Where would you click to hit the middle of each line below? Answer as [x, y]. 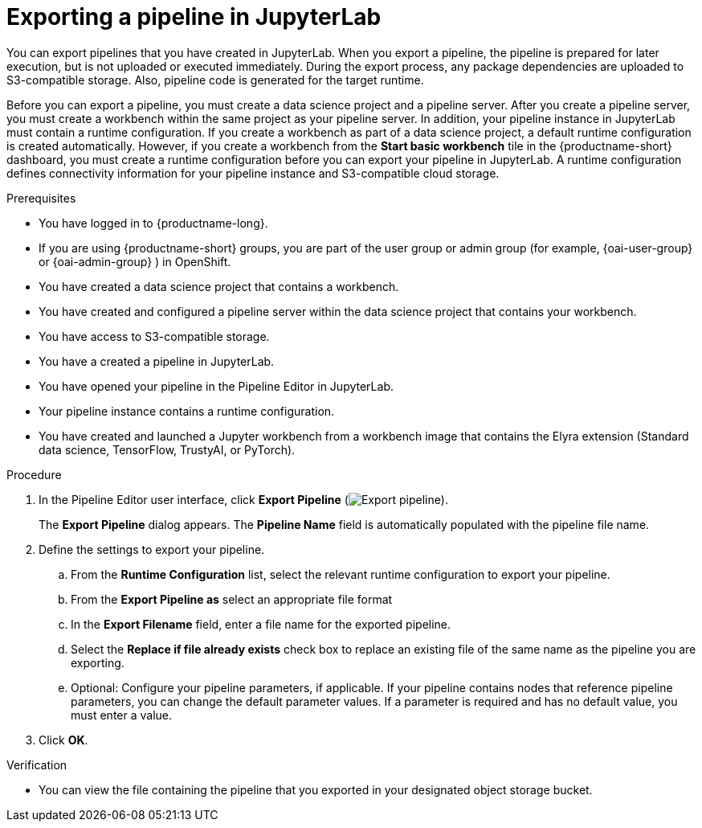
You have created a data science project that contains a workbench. [219, 286]
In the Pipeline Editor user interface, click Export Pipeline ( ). [243, 499]
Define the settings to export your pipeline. [152, 549]
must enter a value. [122, 715]
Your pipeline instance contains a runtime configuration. [187, 411]
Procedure [34, 474]
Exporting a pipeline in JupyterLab [194, 17]
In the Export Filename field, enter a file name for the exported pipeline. [261, 624]
